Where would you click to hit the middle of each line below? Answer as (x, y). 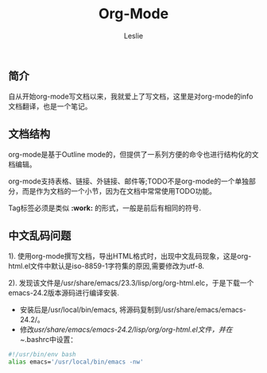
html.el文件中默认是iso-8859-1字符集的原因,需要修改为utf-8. (106, 266)
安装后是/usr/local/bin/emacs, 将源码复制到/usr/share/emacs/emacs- (133, 310)
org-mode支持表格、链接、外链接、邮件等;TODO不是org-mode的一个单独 (129, 181)
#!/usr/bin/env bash (43, 354)
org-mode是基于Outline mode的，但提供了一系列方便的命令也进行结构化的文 (133, 155)
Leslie (133, 36)
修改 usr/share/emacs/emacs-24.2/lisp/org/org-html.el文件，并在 (126, 329)
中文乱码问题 (40, 235)
